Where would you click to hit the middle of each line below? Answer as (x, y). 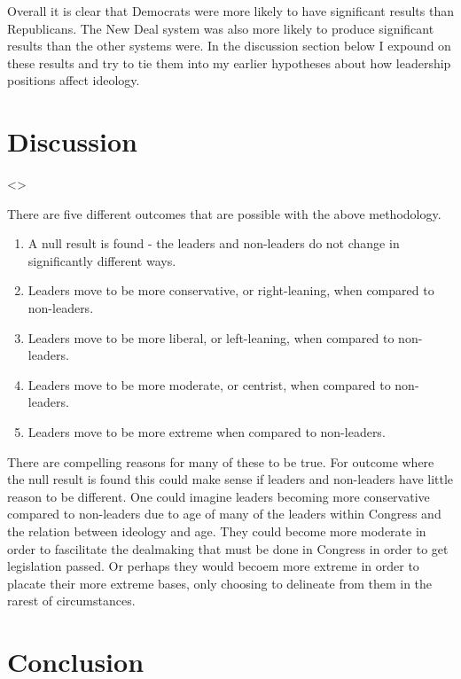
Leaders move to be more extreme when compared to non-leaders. (207, 432)
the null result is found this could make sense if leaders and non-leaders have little (230, 479)
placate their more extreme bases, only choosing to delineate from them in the (220, 583)
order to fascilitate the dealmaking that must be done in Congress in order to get (228, 548)
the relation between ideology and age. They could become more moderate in (217, 531)
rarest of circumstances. (71, 601)
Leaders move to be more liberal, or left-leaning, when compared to (211, 337)
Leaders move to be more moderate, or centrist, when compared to (209, 384)
